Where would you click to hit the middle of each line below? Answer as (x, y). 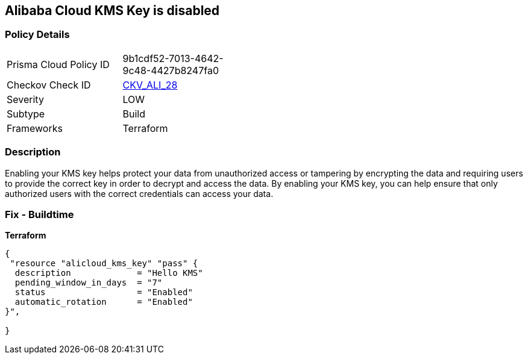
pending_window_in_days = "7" (89, 283)
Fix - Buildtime (39, 214)
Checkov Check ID (49, 85)
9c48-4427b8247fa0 (171, 70)
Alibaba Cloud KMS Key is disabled (112, 11)
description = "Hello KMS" (109, 273)
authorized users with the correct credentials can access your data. (139, 193)
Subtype (26, 114)
